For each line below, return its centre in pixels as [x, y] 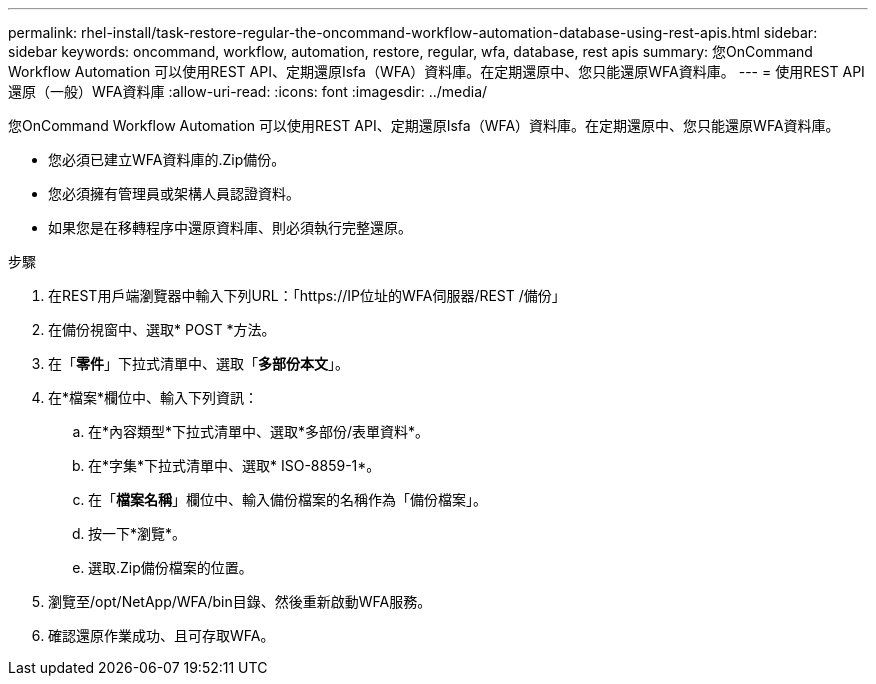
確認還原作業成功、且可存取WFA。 [161, 635]
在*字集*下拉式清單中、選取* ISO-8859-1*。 [234, 465]
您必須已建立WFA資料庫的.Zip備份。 [167, 159]
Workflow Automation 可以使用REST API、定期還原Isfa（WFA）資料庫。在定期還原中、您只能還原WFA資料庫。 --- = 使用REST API [436, 71]
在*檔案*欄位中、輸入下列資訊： [153, 397]
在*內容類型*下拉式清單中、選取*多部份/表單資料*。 [259, 431]
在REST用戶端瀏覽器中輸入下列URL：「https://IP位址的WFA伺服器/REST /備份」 [307, 295]
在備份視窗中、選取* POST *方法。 [162, 329]
